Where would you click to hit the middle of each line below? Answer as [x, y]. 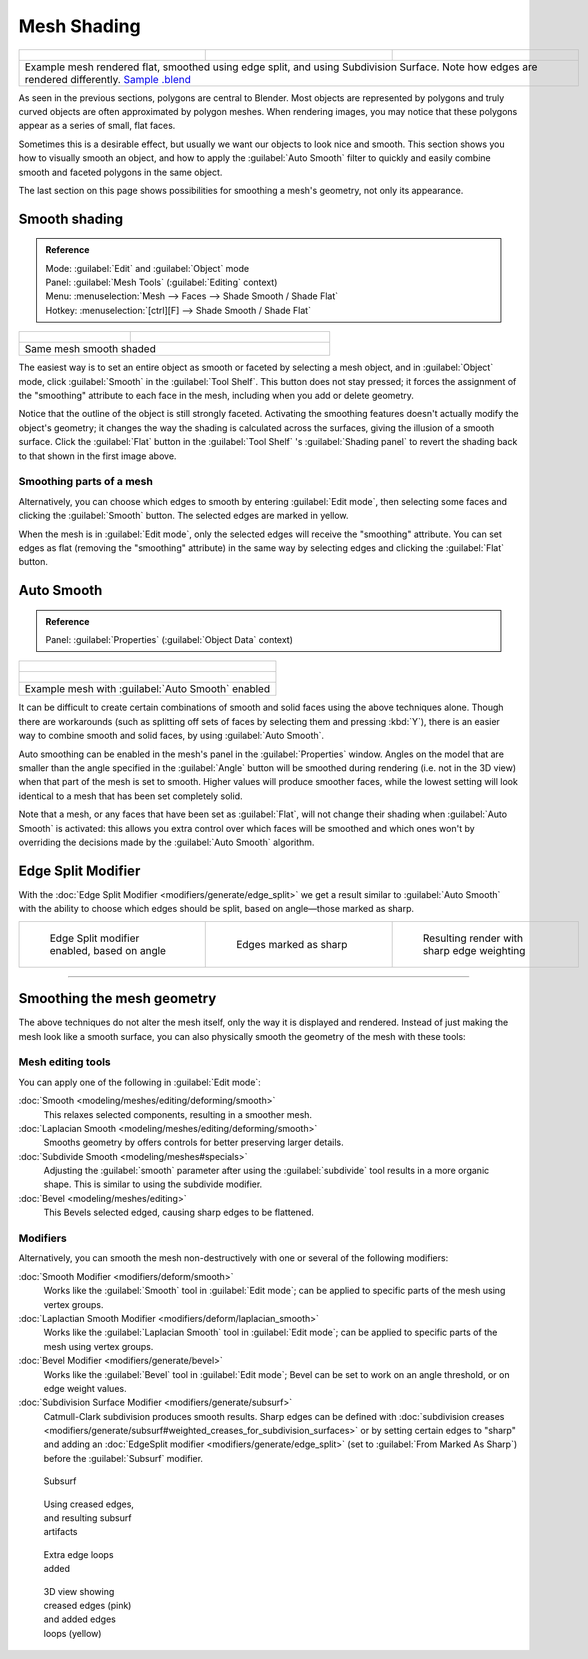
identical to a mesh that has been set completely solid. [130, 796]
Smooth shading [71, 218]
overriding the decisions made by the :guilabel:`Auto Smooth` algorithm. [166, 842]
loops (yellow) [72, 1633]
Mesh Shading [79, 26]
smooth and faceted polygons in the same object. [120, 172]
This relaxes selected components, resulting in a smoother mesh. [178, 1114]
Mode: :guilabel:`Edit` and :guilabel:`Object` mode [147, 268]
